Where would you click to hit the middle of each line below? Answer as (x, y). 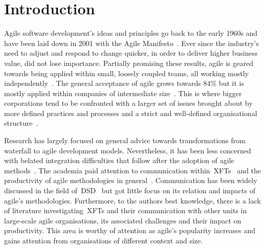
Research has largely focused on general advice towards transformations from (125, 140)
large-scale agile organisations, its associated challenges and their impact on (123, 220)
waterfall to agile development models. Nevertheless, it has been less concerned (128, 150)
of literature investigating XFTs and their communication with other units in (126, 210)
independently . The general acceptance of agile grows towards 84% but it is (124, 83)
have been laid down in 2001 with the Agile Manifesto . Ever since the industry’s (131, 43)
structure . (21, 123)
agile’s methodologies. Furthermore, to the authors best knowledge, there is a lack (132, 200)
